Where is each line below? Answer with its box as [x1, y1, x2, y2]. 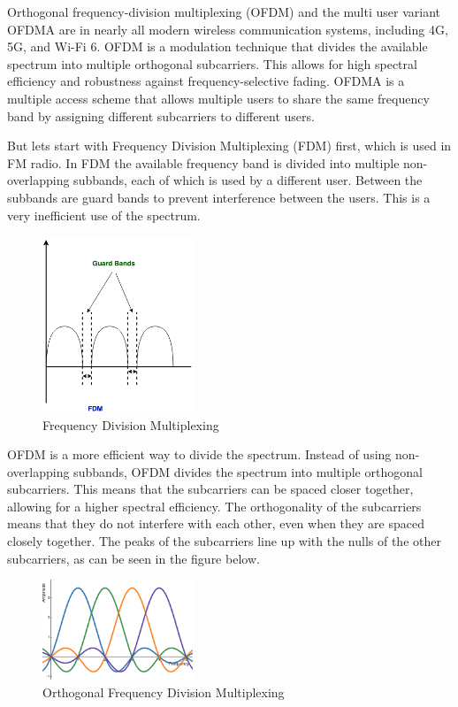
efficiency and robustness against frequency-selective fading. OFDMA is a [7, 72, 405, 90]
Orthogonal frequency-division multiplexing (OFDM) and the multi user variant [7, 3, 440, 20]
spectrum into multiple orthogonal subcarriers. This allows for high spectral [7, 54, 417, 73]
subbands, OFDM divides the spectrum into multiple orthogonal [73, 462, 423, 480]
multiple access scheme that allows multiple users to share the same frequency [7, 88, 430, 107]
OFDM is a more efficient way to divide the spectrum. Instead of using [7, 445, 392, 464]
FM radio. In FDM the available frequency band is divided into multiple [7, 153, 400, 172]
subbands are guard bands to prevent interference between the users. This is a [7, 188, 431, 206]
